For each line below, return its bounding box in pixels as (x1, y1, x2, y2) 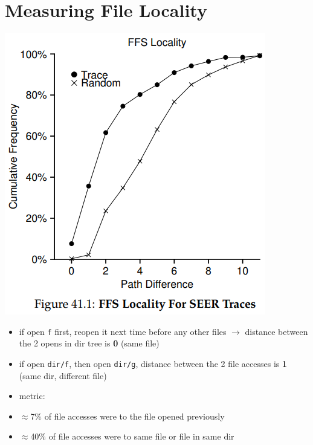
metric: (19, 389, 45, 402)
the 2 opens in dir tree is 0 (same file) (19, 337, 160, 349)
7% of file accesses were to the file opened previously (30, 409, 225, 422)
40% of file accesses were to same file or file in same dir (30, 430, 234, 443)
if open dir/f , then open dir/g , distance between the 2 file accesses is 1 (19, 357, 288, 369)
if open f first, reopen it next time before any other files (19, 325, 227, 337)
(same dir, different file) (19, 369, 107, 382)
